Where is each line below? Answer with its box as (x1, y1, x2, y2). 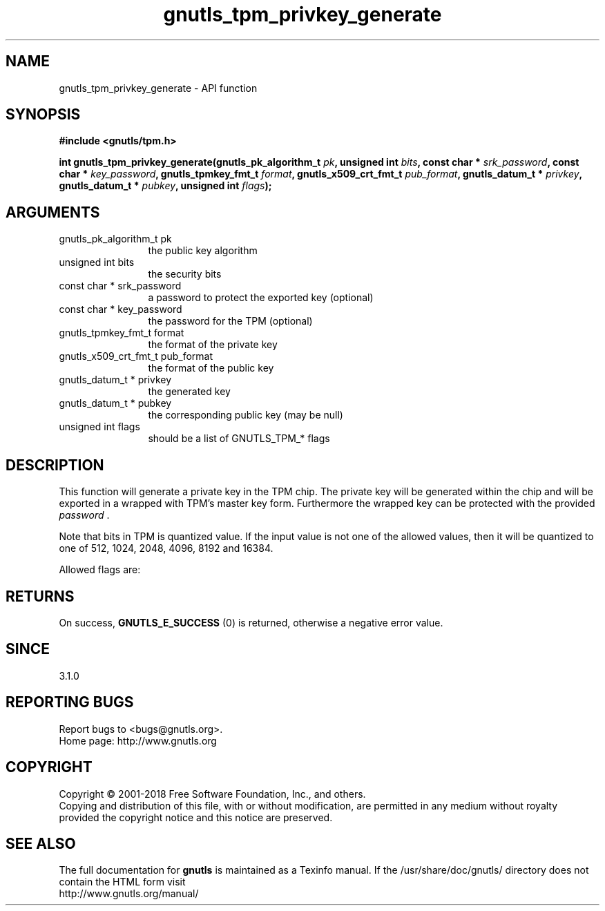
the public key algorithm (148, 244, 258, 257)
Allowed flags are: (59, 564, 141, 576)
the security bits (148, 268, 222, 280)
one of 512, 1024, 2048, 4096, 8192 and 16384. (59, 542, 273, 555)
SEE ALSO (6, 834, 76, 852)
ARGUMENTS (6, 203, 100, 221)
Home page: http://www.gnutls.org (59, 734, 217, 747)
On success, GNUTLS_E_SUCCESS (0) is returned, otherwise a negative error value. (59, 616, 443, 629)
